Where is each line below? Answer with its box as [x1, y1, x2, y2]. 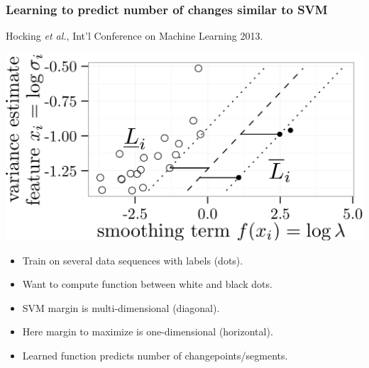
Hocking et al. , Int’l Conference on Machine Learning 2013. [6, 28, 263, 43]
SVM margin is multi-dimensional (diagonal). [22, 300, 220, 315]
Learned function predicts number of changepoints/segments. [22, 348, 288, 363]
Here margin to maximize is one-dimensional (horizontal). [22, 324, 273, 339]
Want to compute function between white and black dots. [22, 277, 272, 291]
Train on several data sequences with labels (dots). [22, 252, 243, 267]
